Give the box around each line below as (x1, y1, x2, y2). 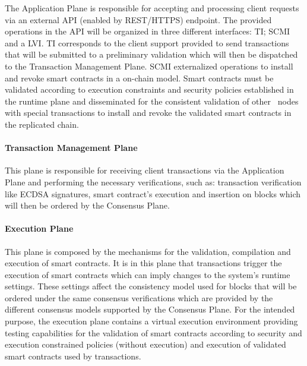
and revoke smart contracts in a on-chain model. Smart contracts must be (5, 71, 274, 84)
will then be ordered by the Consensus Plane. (5, 199, 170, 212)
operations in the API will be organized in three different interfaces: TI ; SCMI (5, 25, 290, 37)
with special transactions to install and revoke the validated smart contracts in (5, 106, 292, 119)
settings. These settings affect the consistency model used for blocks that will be (5, 280, 297, 292)
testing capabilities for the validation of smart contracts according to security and (5, 326, 302, 339)
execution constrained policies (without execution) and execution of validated (5, 338, 286, 351)
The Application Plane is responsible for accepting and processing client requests (5, 2, 299, 14)
